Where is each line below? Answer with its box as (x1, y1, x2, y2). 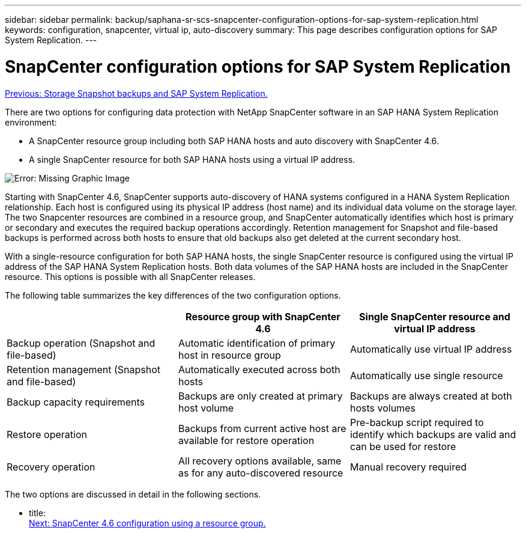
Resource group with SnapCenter (186, 310, 340, 323)
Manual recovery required (349, 460, 467, 473)
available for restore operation (178, 434, 315, 446)
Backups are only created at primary (178, 389, 343, 402)
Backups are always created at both (349, 389, 512, 402)
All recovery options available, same (178, 454, 342, 467)
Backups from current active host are (178, 422, 346, 434)
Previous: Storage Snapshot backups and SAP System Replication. (5, 88, 268, 99)
